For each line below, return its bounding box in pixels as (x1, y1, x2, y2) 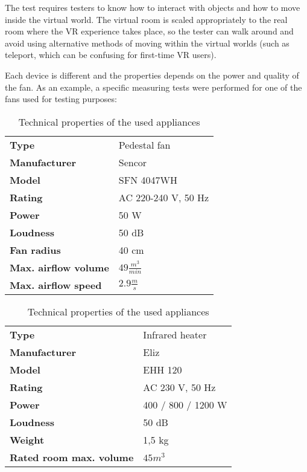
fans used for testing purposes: (5, 92, 117, 105)
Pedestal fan (118, 137, 171, 152)
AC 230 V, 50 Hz (143, 380, 216, 394)
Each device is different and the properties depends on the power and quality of (5, 68, 299, 81)
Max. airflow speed (10, 277, 102, 292)
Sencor (118, 155, 147, 169)
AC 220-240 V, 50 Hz (118, 190, 209, 204)
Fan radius (10, 242, 61, 257)
